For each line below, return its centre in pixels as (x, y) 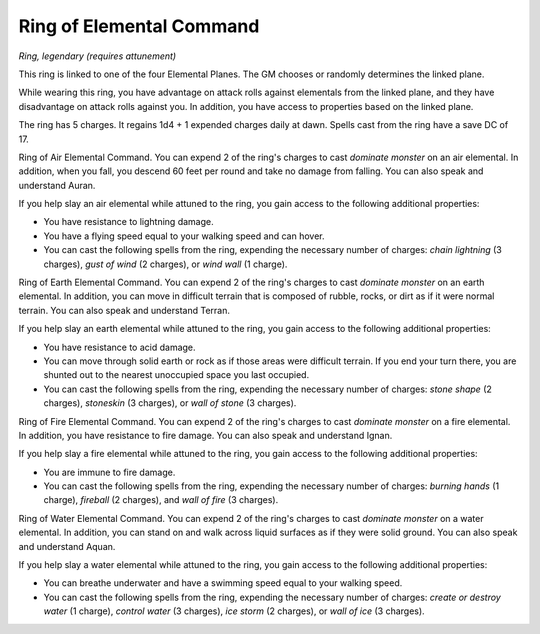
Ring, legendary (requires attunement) (97, 56)
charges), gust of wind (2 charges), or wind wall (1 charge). (165, 264)
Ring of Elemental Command (139, 26)
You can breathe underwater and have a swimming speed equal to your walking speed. (223, 583)
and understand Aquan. (67, 546)
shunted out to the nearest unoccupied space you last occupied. (176, 375)
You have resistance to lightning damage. (128, 222)
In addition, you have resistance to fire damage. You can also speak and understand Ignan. (205, 435)
